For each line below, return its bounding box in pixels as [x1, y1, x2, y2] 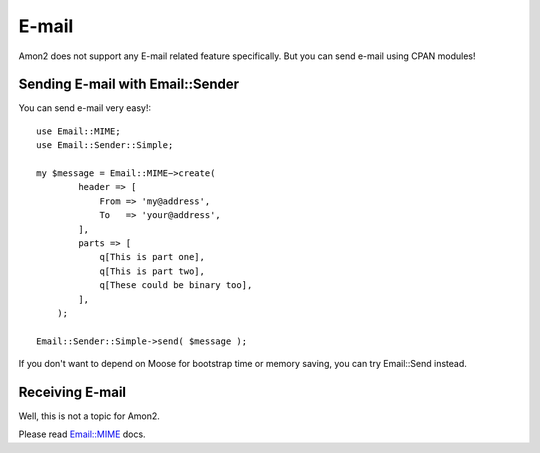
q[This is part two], [99, 265, 205, 277]
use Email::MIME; [36, 125, 121, 137]
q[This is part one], [99, 251, 205, 263]
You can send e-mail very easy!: [18, 102, 152, 114]
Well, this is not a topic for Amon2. [18, 410, 160, 422]
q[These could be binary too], [99, 280, 253, 291]
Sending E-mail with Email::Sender [18, 76, 240, 93]
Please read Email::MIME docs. [18, 428, 146, 440]
